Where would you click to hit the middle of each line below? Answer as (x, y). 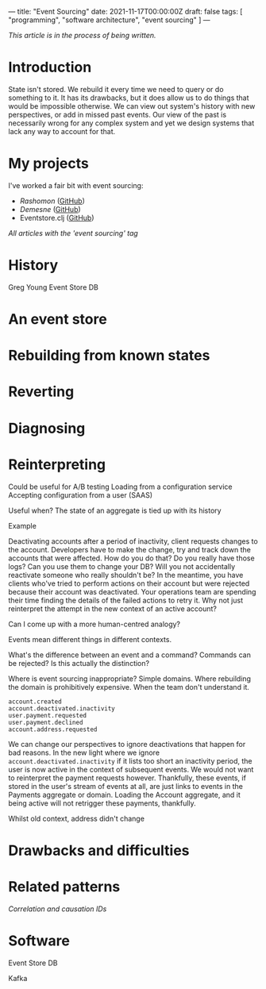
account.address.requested (53, 729)
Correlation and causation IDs (58, 909)
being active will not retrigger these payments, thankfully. (102, 803)
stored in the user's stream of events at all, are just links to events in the (126, 786)
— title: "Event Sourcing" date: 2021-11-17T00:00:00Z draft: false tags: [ (125, 12)
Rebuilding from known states (109, 356)
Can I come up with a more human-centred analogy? (94, 624)
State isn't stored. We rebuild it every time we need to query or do (116, 89)
